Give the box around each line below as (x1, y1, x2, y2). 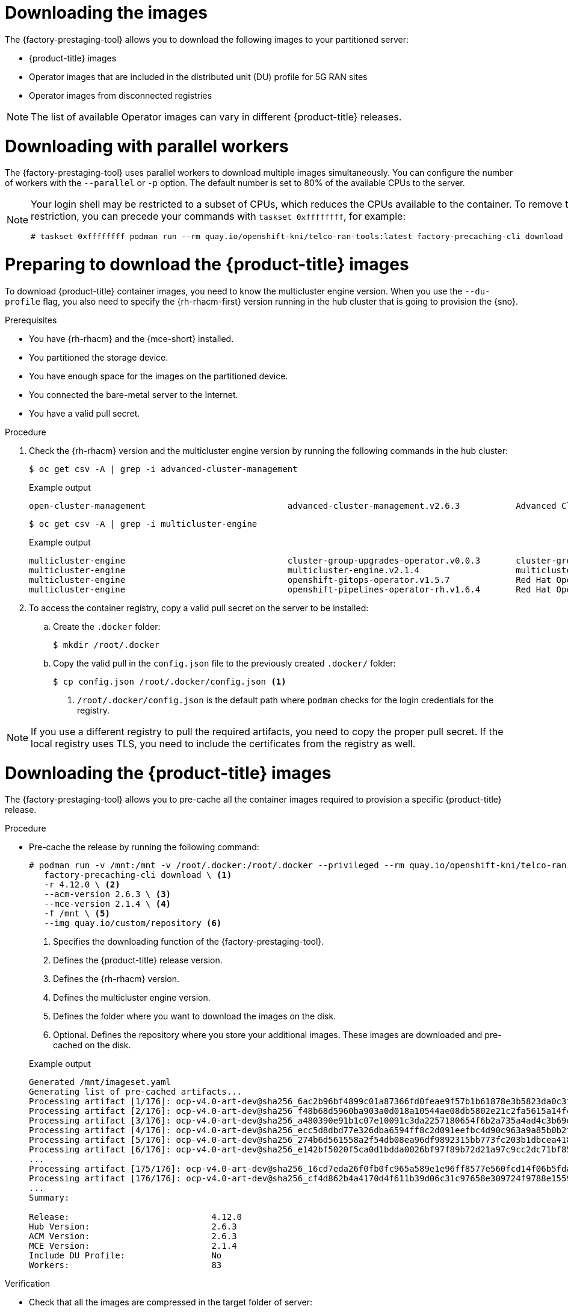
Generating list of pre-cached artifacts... (29, 1087, 242, 1097)
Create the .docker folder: (53, 621, 161, 632)
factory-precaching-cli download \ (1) (44, 870, 232, 880)
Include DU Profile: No (29, 1251, 222, 1261)
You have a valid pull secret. (29, 408, 140, 418)
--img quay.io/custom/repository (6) (44, 918, 222, 928)
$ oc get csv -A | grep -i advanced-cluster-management (29, 464, 298, 474)
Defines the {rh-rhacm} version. (53, 974, 180, 984)
